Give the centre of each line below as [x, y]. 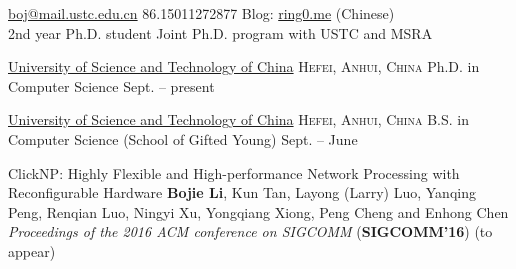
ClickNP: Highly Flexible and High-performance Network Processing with [234, 172]
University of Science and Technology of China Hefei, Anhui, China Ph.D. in [244, 66]
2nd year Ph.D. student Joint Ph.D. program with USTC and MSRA [220, 32]
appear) [32, 250]
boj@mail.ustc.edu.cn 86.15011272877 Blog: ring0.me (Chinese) [201, 13]
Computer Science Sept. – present [111, 85]
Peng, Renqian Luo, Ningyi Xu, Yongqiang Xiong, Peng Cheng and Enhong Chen [258, 211]
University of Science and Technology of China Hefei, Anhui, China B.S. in [238, 119]
